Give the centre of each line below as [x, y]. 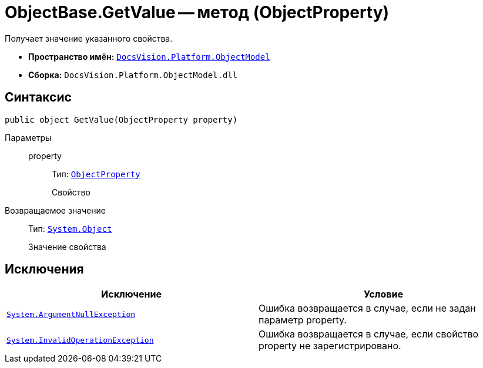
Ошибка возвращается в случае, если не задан [367, 308]
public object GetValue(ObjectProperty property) [121, 119]
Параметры [28, 137]
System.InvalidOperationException [80, 340]
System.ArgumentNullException [71, 314]
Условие [383, 294]
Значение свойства [67, 247]
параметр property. [303, 320]
